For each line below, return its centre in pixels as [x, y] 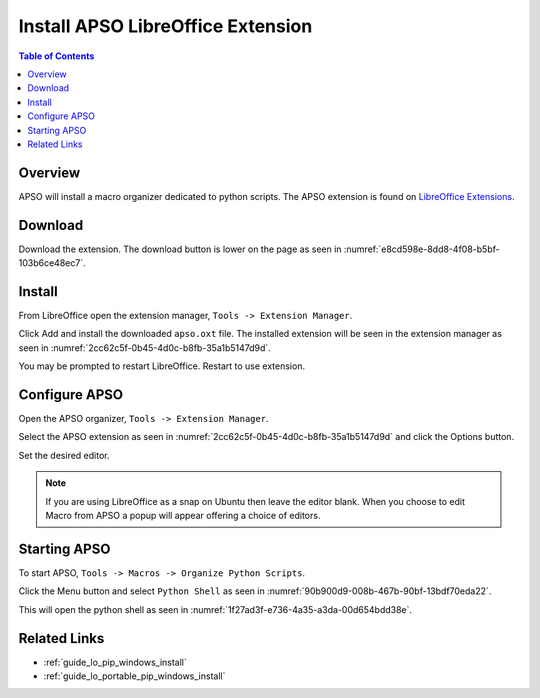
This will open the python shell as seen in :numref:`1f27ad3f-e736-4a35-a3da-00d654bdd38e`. [215, 609]
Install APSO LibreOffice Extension [165, 26]
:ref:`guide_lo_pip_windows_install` [115, 662]
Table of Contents [56, 56]
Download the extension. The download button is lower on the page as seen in [180, 249]
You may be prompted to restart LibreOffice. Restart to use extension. [161, 366]
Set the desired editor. [64, 455]
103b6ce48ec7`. [52, 263]
